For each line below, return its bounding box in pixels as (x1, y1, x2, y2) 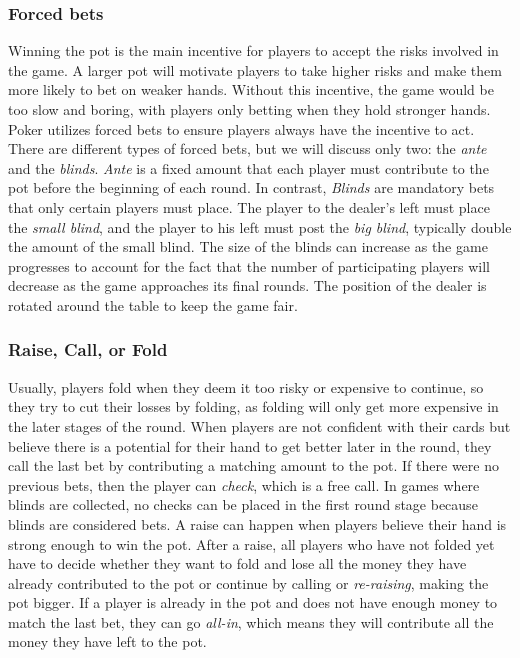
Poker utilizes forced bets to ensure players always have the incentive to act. (8, 118, 475, 139)
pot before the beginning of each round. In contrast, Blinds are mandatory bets (8, 177, 495, 198)
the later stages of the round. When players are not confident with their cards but (8, 415, 511, 436)
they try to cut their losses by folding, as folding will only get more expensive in (8, 396, 499, 417)
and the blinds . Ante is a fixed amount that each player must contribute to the (8, 157, 489, 178)
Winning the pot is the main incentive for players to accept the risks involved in (8, 40, 499, 61)
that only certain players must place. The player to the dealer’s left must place (8, 196, 490, 217)
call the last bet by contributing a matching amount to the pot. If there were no (8, 455, 499, 476)
